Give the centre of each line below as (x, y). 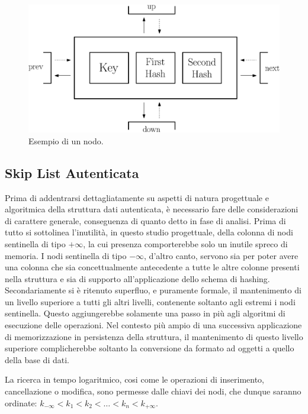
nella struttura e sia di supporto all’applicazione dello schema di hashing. (137, 278)
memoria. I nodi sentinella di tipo (66, 255)
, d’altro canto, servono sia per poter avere (221, 255)
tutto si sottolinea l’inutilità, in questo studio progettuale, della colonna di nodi (149, 232)
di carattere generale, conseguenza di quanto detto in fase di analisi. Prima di (145, 220)
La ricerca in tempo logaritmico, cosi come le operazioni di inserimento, (135, 379)
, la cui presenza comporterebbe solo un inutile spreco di (185, 243)
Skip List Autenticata (72, 172)
